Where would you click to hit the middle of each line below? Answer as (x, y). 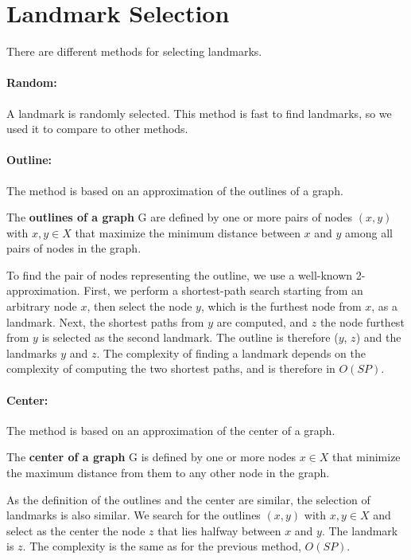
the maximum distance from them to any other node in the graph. (168, 473)
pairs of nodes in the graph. (74, 248)
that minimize (366, 457)
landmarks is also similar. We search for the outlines (134, 515)
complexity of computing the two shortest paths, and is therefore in (171, 368)
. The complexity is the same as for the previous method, (162, 546)
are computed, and (262, 321)
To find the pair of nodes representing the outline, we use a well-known (180, 274)
